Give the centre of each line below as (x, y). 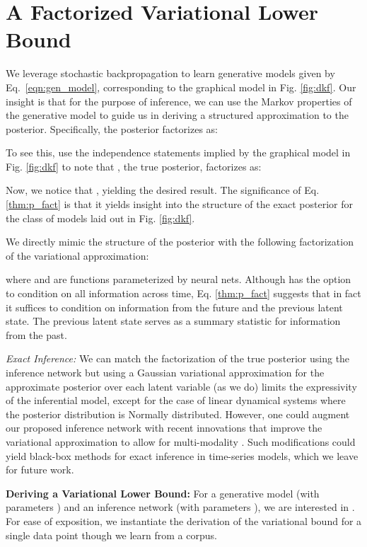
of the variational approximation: (77, 255)
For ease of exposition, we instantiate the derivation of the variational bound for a (184, 520)
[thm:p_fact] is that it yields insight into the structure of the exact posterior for (180, 204)
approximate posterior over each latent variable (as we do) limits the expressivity (181, 386)
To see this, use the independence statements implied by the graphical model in (178, 152)
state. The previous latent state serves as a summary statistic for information (173, 321)
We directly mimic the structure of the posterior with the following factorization (180, 242)
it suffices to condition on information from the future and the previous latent (174, 307)
